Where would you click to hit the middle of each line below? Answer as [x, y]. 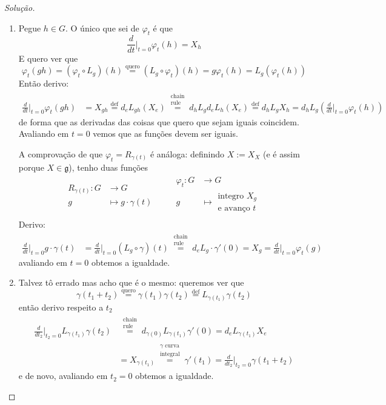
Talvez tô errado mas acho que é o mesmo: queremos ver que [131, 282]
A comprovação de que [61, 153]
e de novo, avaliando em [63, 376]
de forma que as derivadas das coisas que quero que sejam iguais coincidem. [159, 121]
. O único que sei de [102, 28]
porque [31, 167]
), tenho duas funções [108, 167]
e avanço [234, 209]
